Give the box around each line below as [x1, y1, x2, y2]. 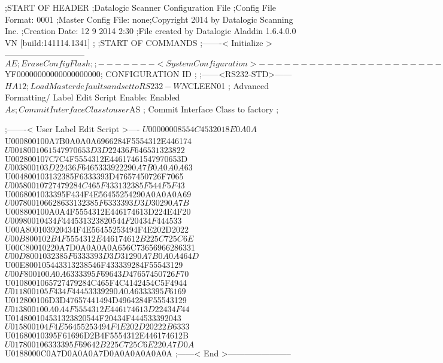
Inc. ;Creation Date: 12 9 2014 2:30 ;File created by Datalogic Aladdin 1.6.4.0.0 [5, 25, 296, 37]
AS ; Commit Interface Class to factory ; [129, 102, 279, 115]
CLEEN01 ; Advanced [187, 79, 269, 91]
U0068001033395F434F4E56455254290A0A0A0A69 [5, 187, 192, 200]
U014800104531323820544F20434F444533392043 [5, 311, 181, 324]
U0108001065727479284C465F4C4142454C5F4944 [5, 276, 187, 288]
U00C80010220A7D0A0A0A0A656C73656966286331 [5, 240, 195, 253]
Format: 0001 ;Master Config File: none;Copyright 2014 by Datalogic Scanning [5, 13, 293, 25]
